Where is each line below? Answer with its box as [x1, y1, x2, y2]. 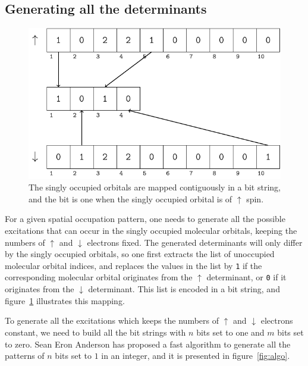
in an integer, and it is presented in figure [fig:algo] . [101, 349, 290, 362]
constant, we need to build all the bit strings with [5, 326, 186, 338]
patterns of [5, 349, 45, 362]
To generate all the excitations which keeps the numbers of [5, 314, 219, 327]
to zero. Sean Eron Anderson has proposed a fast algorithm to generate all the [5, 337, 291, 350]
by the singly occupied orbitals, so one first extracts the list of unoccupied [5, 248, 275, 260]
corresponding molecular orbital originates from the [5, 271, 193, 283]
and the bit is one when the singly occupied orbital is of [29, 192, 232, 205]
